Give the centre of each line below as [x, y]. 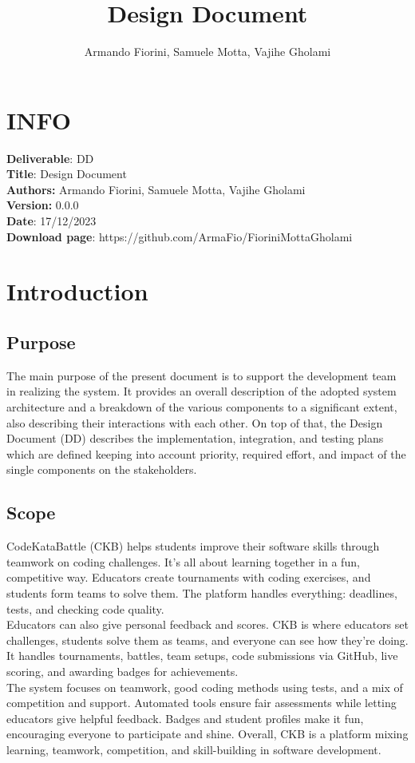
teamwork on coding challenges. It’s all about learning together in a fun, [183, 561]
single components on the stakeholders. [102, 469]
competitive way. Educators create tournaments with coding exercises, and [189, 577]
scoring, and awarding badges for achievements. [123, 671]
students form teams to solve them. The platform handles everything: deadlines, [202, 592]
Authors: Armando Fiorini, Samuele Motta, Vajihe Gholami [156, 189]
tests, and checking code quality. [85, 608]
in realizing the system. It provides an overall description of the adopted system [202, 391]
